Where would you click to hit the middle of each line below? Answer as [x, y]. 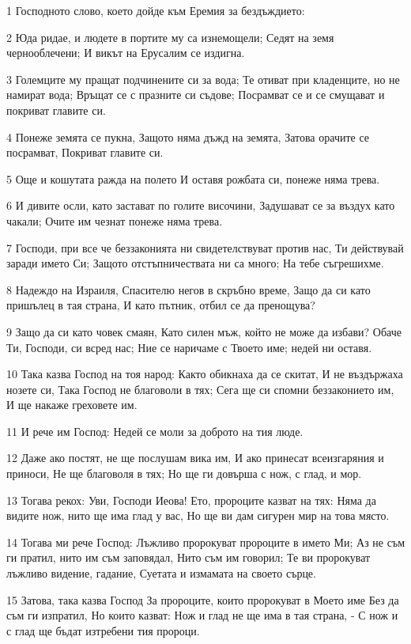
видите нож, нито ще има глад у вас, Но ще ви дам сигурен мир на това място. [198, 515]
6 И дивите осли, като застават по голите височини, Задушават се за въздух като [201, 205]
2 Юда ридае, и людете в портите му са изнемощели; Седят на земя [170, 37]
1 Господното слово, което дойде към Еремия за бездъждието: [156, 10]
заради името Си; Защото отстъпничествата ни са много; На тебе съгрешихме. [195, 263]
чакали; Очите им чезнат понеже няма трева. [115, 220]
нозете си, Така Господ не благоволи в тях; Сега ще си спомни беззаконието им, [200, 389]
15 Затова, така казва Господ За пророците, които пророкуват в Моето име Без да [203, 599]
